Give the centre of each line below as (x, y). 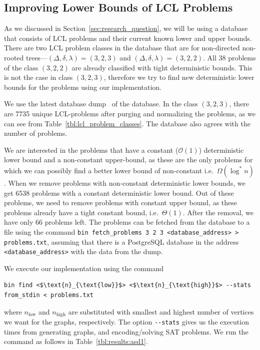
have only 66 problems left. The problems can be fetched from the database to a (127, 222)
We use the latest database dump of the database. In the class (101, 104)
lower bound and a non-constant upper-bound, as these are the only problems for (128, 160)
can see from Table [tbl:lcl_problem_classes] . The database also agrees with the (127, 123)
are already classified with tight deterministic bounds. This (162, 67)
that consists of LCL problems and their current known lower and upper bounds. (128, 38)
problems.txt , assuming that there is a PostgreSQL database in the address (121, 241)
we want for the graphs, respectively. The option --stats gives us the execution (126, 322)
